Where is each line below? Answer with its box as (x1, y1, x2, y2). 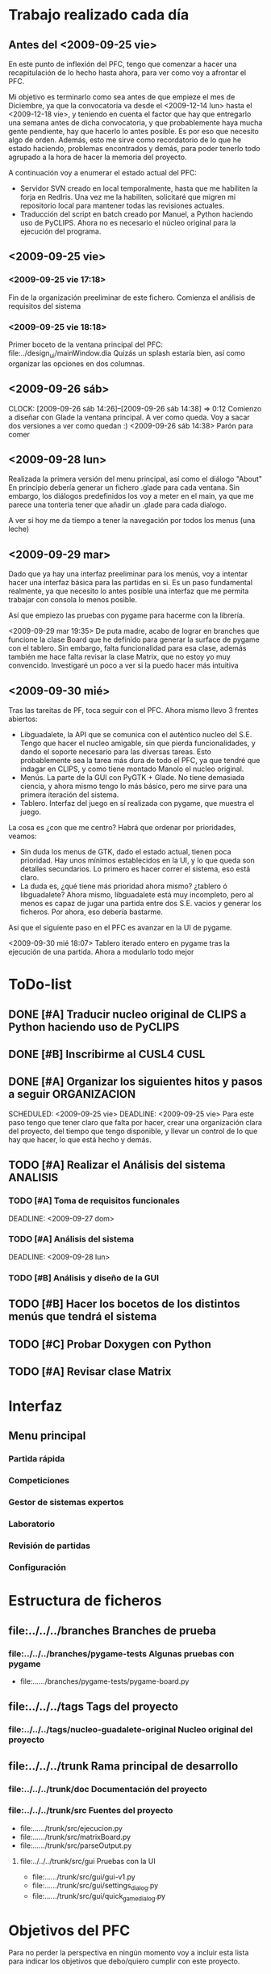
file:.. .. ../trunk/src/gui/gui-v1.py (31, 1871, 135, 1881)
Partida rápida (8, 1453, 65, 1465)
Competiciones (8, 1475, 70, 1487)
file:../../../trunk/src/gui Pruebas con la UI (19, 1856, 156, 1866)
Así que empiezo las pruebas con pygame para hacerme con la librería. (8, 610, 245, 620)
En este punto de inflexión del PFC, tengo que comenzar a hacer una (8, 59, 237, 69)
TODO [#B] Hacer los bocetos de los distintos (8, 1297, 240, 1311)
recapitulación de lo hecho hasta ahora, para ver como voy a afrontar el (8, 68, 247, 78)
